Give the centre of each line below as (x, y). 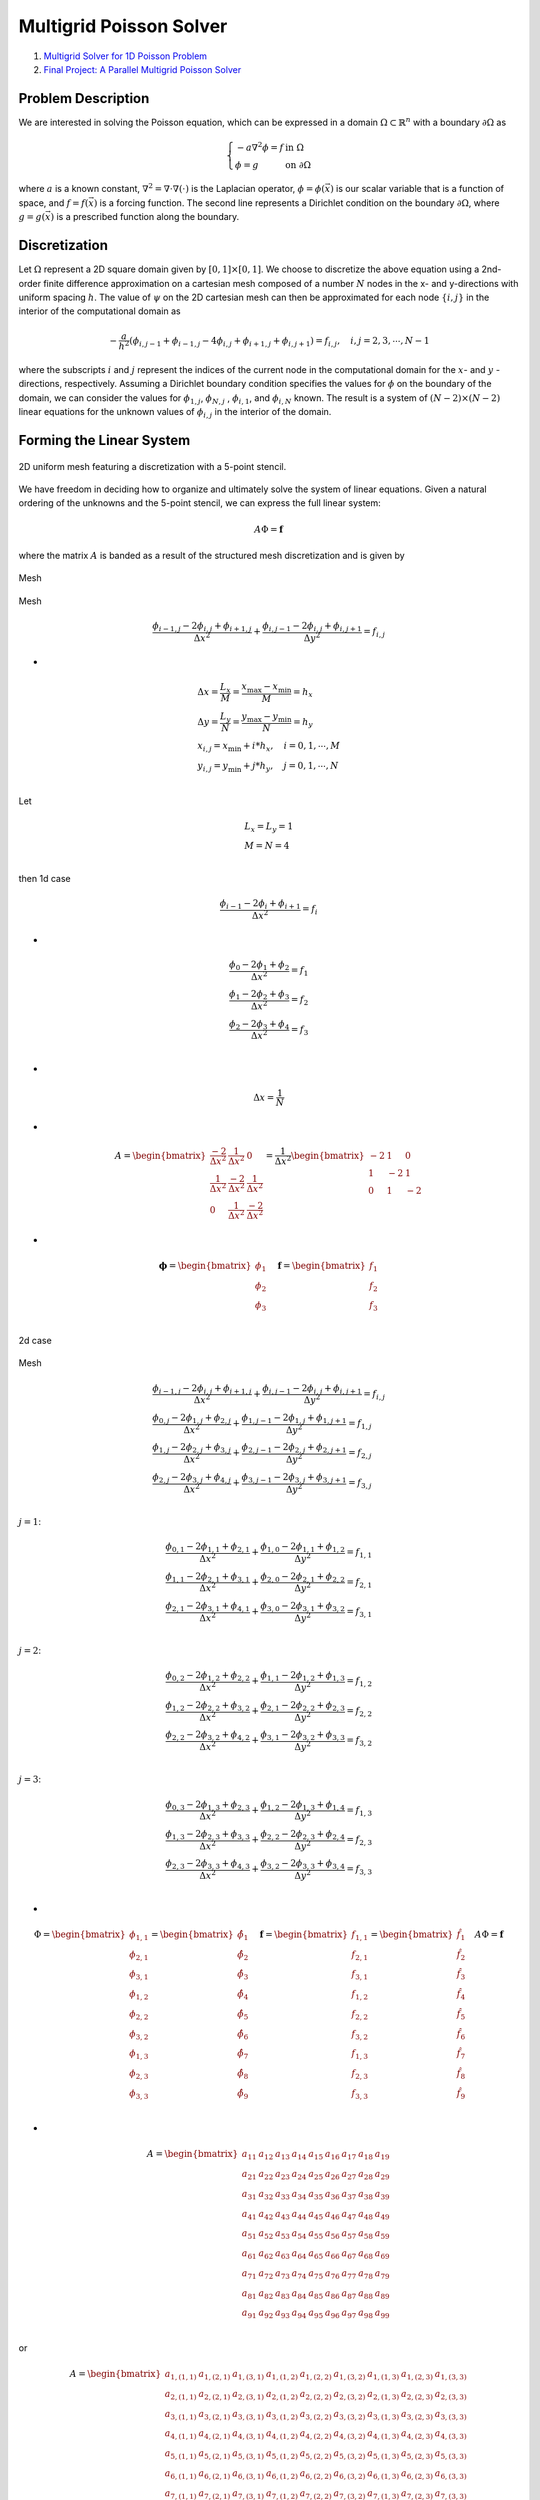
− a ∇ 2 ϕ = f (260, 146)
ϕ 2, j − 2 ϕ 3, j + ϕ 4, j (191, 1478)
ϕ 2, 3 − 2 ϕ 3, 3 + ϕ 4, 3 (207, 1865)
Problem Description (84, 98)
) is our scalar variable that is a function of (417, 189)
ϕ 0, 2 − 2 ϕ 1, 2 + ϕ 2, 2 (207, 1677)
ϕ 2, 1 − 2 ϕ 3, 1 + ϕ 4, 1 (207, 1607)
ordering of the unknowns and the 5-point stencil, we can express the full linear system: (200, 503)
